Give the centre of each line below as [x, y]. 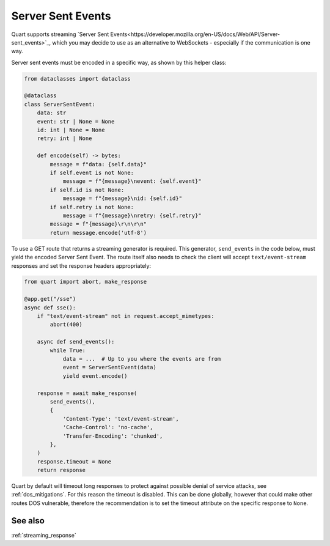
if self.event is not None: [92, 173]
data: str [52, 113]
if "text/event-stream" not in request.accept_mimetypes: [126, 316]
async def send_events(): [76, 342]
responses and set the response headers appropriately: [81, 265]
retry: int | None [64, 138]
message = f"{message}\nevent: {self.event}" [132, 181]
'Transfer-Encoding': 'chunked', [113, 436]
